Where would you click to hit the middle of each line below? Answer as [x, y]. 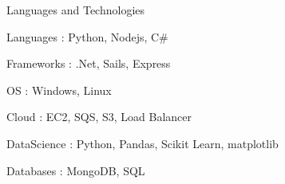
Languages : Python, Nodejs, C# [87, 36]
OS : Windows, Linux [59, 90]
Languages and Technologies [76, 10]
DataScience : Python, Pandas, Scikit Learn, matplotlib [142, 143]
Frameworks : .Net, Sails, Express [89, 63]
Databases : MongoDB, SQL [76, 170]
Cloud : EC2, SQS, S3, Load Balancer [99, 117]
